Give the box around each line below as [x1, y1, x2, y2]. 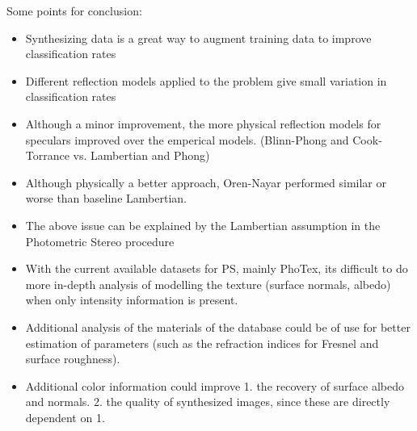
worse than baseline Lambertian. [25, 190, 187, 207]
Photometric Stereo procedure [25, 232, 175, 249]
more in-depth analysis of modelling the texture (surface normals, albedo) [25, 275, 391, 292]
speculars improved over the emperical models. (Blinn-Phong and [25, 131, 349, 148]
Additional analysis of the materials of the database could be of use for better [25, 318, 411, 335]
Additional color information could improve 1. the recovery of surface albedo [25, 377, 404, 394]
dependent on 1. [25, 408, 105, 425]
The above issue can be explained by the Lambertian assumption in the [25, 216, 381, 233]
